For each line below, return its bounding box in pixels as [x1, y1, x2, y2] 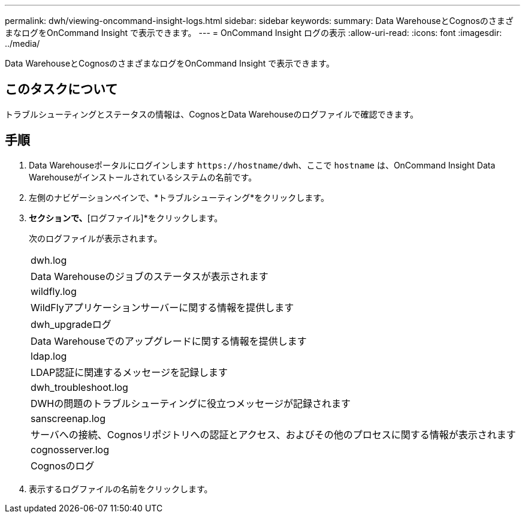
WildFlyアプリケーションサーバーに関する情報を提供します [31, 301, 294, 314]
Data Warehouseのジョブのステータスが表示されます [31, 270, 268, 282]
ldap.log [31, 350, 67, 362]
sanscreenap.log [31, 412, 106, 424]
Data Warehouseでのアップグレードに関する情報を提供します [31, 335, 307, 347]
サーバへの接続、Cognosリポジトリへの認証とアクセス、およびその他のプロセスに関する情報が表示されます [31, 428, 516, 441]
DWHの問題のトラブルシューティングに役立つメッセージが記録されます [31, 397, 351, 409]
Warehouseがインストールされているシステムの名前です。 [29, 171, 257, 182]
